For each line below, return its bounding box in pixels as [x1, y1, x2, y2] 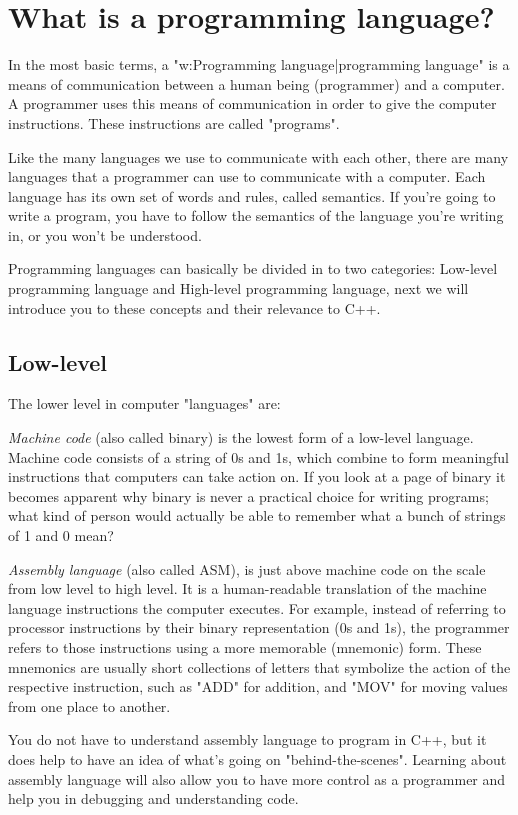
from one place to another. [8, 695, 171, 716]
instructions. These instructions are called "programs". [8, 112, 340, 133]
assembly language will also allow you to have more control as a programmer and [8, 768, 506, 789]
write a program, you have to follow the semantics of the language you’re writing [8, 205, 504, 226]
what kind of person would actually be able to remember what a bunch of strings [8, 505, 506, 526]
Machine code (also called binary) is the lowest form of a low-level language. [8, 427, 474, 448]
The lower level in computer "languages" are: [8, 393, 281, 414]
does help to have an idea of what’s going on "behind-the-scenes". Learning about [8, 748, 507, 769]
